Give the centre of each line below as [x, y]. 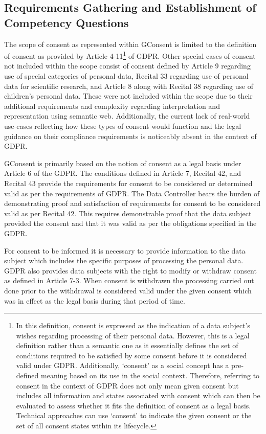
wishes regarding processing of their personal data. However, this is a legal [133, 335]
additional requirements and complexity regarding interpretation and [112, 106]
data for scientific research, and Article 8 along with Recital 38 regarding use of [129, 86]
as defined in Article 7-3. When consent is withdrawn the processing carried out [129, 280]
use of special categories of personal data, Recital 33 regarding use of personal [126, 76]
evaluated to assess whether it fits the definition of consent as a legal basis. [134, 405]
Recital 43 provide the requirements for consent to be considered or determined [128, 183]
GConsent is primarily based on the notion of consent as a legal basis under [123, 163]
